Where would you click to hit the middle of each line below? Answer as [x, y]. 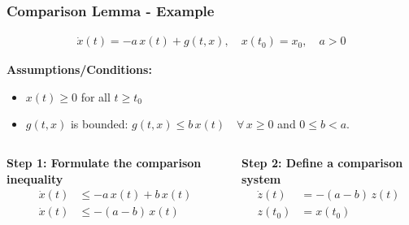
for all [96, 96]
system [261, 178]
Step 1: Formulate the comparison [104, 163]
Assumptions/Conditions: [79, 69]
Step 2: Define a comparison [322, 163]
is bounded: [99, 124]
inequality [35, 178]
